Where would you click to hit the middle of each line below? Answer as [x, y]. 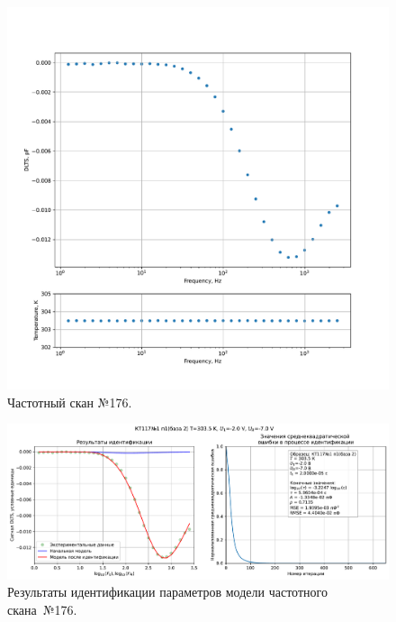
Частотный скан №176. [70, 402]
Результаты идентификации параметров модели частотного [167, 592]
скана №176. [42, 609]
